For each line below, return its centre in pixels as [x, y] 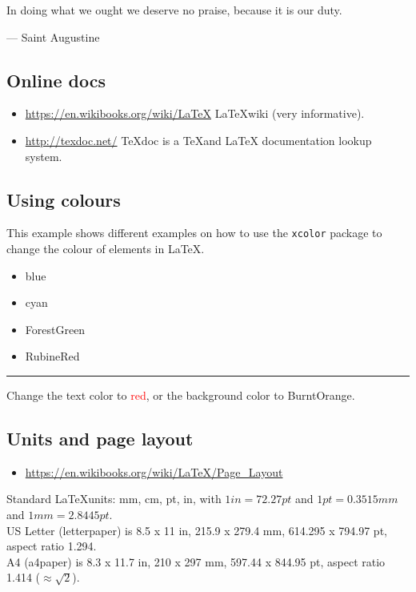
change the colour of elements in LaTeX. [106, 249]
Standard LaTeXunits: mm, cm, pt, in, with [114, 499]
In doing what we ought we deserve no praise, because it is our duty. [174, 10]
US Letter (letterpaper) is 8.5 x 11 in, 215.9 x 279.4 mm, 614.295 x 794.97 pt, [197, 530]
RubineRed [52, 356]
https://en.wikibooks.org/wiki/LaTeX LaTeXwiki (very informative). [195, 113]
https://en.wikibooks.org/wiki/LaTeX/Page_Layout [154, 471]
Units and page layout [100, 438]
